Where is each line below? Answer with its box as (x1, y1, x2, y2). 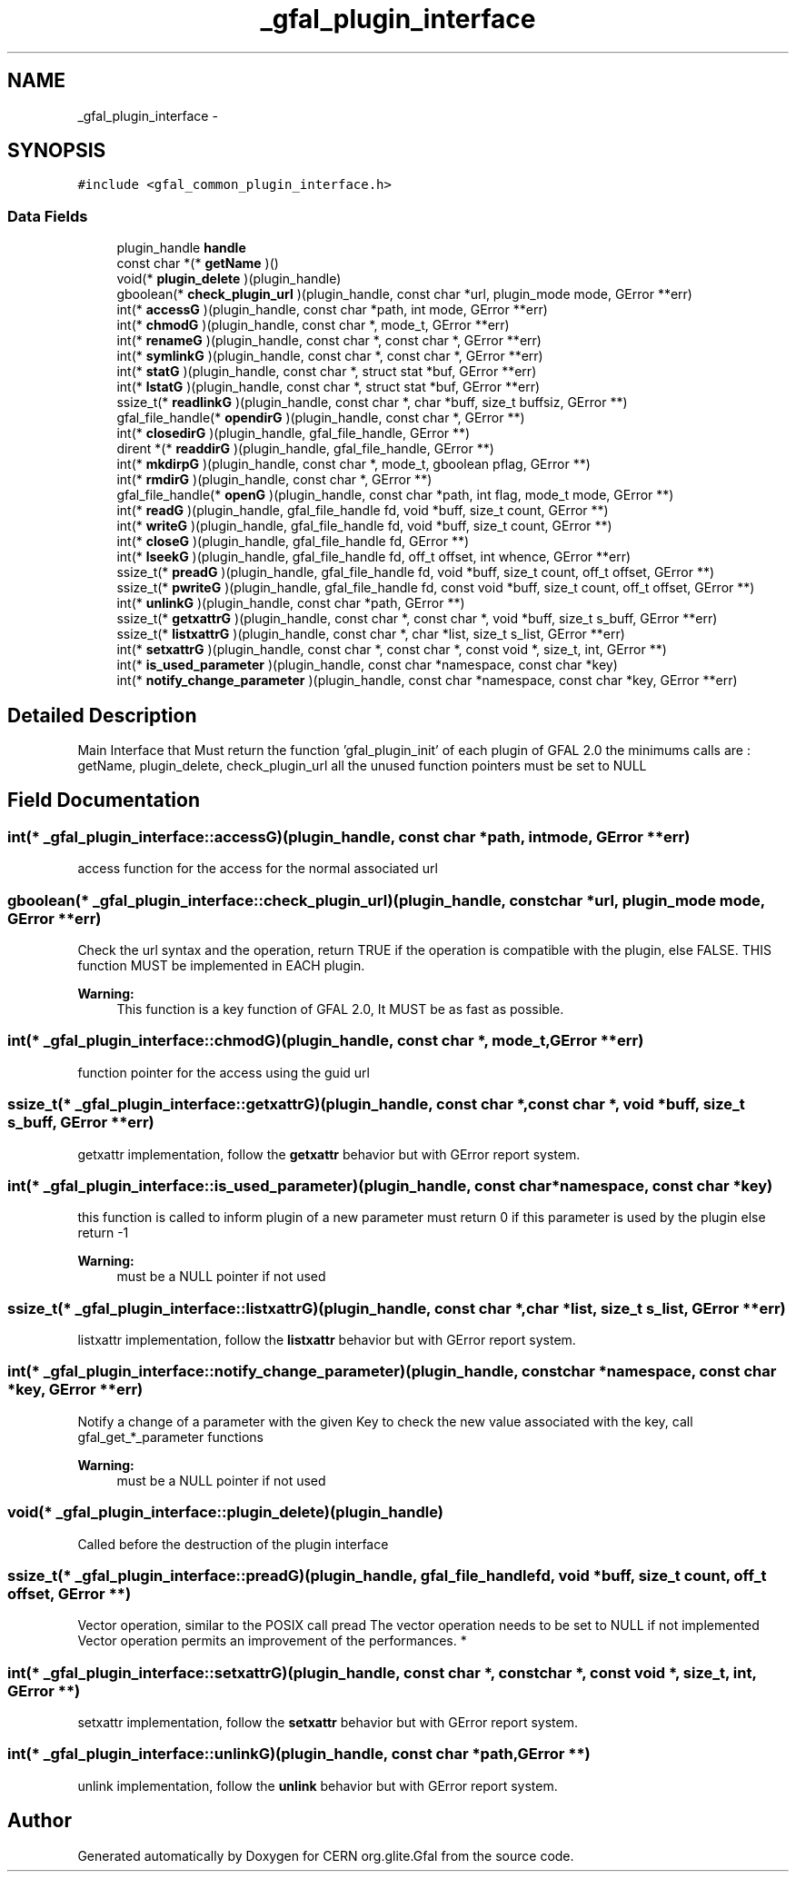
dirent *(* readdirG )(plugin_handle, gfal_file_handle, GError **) (116, 441, 494, 457)
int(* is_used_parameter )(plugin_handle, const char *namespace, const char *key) (116, 657, 618, 673)
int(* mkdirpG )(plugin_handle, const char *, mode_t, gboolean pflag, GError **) (116, 456, 591, 472)
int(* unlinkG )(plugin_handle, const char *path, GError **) (116, 595, 465, 611)
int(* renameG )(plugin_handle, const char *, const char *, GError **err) (116, 333, 542, 349)
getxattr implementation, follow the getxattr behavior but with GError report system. (77, 1146, 581, 1162)
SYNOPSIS (7, 139, 106, 163)
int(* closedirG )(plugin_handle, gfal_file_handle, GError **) (116, 425, 471, 442)
